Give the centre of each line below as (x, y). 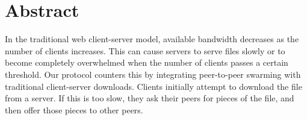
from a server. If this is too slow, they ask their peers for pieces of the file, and (150, 98)
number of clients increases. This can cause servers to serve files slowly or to (145, 50)
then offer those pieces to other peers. (74, 109)
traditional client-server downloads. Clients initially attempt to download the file (153, 86)
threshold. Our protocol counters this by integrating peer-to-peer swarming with (153, 74)
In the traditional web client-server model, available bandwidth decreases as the (152, 39)
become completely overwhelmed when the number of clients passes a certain (147, 62)
